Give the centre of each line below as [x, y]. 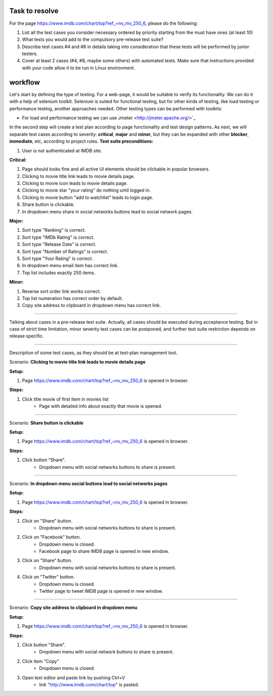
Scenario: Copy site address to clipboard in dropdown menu [73, 607]
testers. [30, 54]
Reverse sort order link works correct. [61, 291]
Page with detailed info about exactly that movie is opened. [101, 406]
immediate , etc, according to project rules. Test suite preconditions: [81, 141]
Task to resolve [34, 11]
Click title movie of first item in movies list [65, 399]
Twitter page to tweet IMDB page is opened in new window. [101, 591]
